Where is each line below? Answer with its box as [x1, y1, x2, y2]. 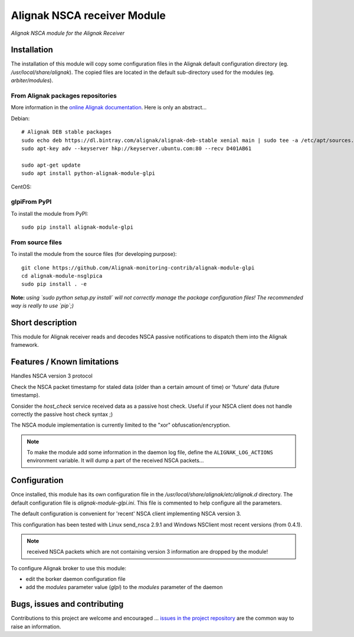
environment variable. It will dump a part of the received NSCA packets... [27, 457, 204, 464]
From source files [11, 238, 62, 246]
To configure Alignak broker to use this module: [11, 564, 127, 571]
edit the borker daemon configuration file [25, 576, 126, 583]
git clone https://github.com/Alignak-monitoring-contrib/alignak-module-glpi [21, 264, 255, 271]
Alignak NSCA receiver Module [11, 9, 166, 22]
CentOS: [11, 183, 32, 190]
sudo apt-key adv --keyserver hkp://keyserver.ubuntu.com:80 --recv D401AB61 [21, 145, 252, 152]
